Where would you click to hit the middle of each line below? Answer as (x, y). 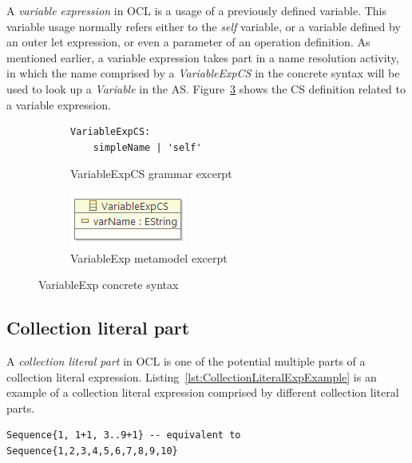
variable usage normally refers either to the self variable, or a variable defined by (204, 26)
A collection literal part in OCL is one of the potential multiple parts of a (186, 360)
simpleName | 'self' (147, 147)
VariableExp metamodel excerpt (149, 257)
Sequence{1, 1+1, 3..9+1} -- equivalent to (124, 435)
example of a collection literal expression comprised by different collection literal (203, 392)
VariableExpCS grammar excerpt (151, 174)
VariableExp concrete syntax (109, 285)
